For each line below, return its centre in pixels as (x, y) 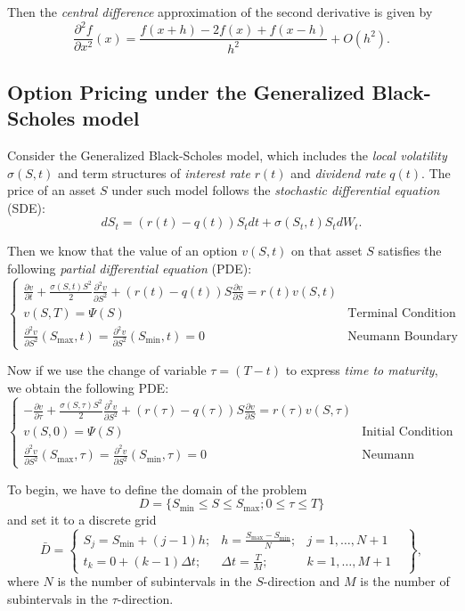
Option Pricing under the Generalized (186, 91)
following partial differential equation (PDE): (130, 269)
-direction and (302, 581)
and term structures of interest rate (154, 172)
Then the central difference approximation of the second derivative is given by (220, 12)
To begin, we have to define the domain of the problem (157, 489)
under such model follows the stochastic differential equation (276, 190)
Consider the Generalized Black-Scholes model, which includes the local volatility (227, 155)
